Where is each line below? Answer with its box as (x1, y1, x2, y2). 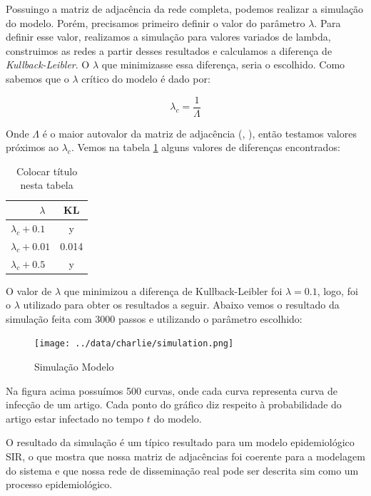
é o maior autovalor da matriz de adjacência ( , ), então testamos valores (42, 125, 357, 140)
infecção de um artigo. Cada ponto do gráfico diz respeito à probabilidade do (6, 397, 342, 412)
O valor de (6, 283, 52, 298)
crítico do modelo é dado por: (81, 71, 210, 86)
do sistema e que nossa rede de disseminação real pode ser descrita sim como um (6, 463, 359, 477)
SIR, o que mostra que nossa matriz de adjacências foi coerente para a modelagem (6, 449, 365, 464)
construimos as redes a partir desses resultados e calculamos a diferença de (6, 43, 332, 58)
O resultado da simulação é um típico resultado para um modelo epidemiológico (6, 435, 355, 450)
